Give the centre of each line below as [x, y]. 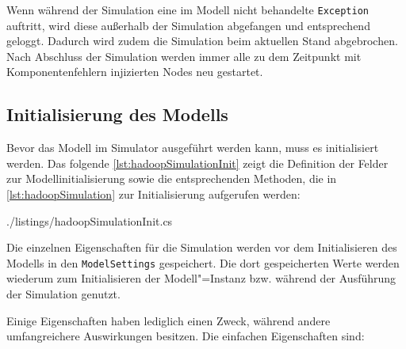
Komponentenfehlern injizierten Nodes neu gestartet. [135, 72]
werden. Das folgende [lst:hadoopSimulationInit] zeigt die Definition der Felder [197, 163]
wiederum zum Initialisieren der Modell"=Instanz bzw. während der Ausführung [201, 278]
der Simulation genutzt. [63, 294]
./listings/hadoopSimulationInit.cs [90, 220]
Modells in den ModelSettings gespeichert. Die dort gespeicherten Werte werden [203, 262]
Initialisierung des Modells [117, 114]
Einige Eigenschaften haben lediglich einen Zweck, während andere [169, 320]
